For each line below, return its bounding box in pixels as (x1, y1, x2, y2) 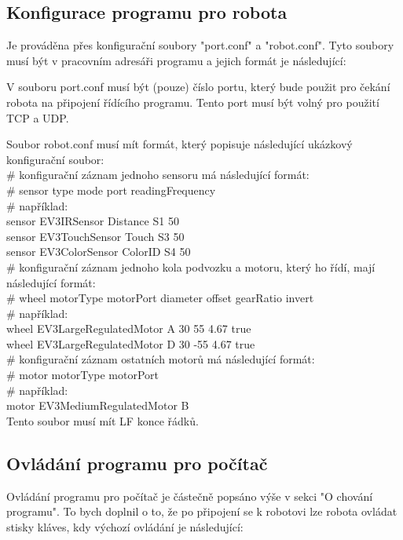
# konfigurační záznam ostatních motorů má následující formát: (6, 351, 315, 367)
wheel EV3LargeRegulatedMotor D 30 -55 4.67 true (6, 335, 255, 352)
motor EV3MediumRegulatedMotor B (6, 397, 189, 414)
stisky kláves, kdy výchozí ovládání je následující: (6, 518, 244, 535)
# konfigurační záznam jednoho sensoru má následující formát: (6, 166, 310, 183)
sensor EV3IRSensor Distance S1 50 (6, 213, 179, 229)
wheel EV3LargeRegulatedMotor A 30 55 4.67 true (6, 320, 251, 337)
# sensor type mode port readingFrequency (6, 181, 216, 198)
